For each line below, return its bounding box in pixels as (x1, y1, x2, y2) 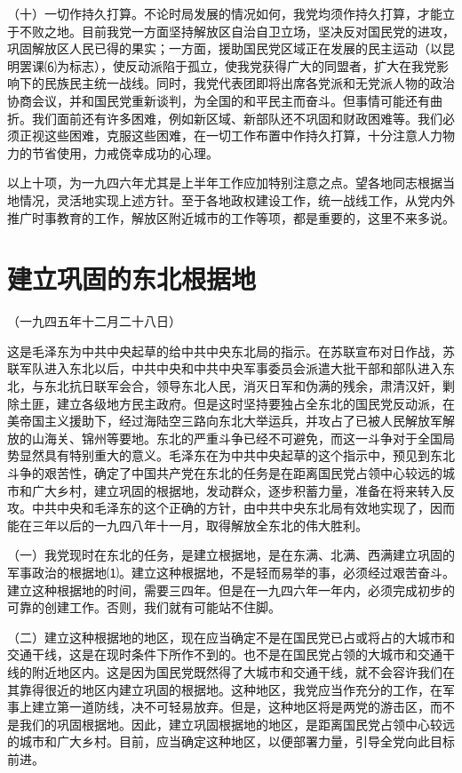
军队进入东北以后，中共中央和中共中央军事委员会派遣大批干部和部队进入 (19, 359, 442, 378)
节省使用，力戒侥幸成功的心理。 (31, 143, 219, 162)
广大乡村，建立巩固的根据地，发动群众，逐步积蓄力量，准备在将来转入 (31, 481, 442, 499)
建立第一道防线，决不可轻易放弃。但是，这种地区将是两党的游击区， (31, 697, 430, 716)
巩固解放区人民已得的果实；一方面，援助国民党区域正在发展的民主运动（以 (7, 39, 442, 58)
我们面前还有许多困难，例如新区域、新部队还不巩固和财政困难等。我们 (31, 108, 442, 127)
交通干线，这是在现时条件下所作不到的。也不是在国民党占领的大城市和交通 (7, 645, 442, 664)
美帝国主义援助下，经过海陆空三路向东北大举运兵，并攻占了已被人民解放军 (7, 411, 442, 430)
